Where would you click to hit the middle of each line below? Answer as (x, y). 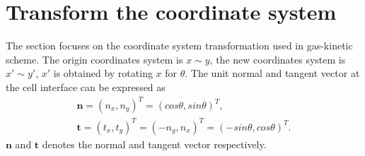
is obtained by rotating (103, 73)
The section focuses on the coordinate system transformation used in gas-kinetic (179, 46)
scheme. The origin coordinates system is (94, 59)
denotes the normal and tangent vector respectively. (154, 144)
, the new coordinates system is (278, 59)
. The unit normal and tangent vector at (272, 73)
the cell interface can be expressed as (86, 86)
